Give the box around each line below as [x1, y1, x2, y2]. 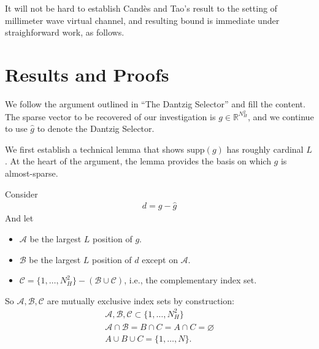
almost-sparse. [5, 166, 58, 179]
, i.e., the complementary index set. [124, 274, 257, 286]
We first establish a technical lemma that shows [5, 142, 185, 155]
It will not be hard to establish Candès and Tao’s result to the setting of [5, 2, 277, 14]
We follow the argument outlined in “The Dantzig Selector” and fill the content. [5, 97, 306, 110]
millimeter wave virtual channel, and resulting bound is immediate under [5, 13, 280, 26]
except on [142, 253, 178, 266]
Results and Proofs [5, 61, 169, 86]
